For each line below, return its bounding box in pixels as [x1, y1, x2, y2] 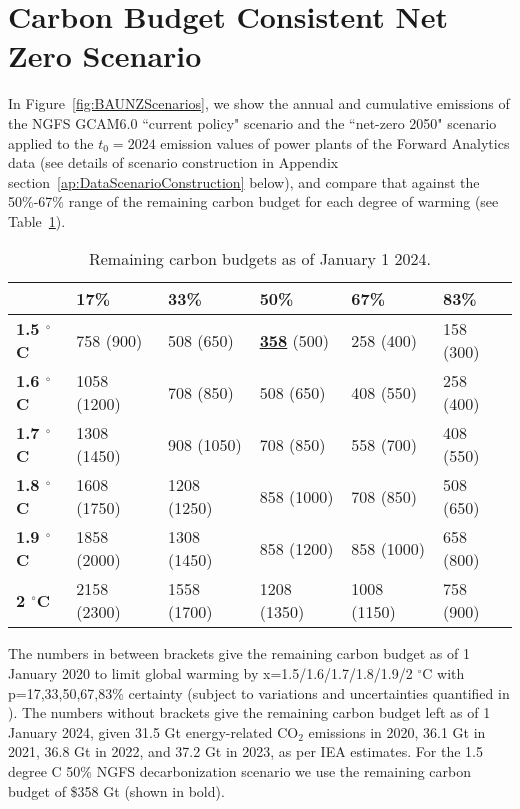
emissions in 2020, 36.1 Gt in [308, 721, 486, 742]
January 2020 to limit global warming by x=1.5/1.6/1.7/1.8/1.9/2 [8, 663, 413, 684]
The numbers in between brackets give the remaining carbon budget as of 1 [8, 643, 470, 664]
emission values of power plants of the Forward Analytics [160, 132, 510, 153]
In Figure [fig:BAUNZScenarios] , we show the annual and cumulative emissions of [8, 93, 510, 114]
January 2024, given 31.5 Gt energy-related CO [8, 721, 299, 742]
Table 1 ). [8, 210, 66, 231]
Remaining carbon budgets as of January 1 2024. [88, 247, 432, 271]
